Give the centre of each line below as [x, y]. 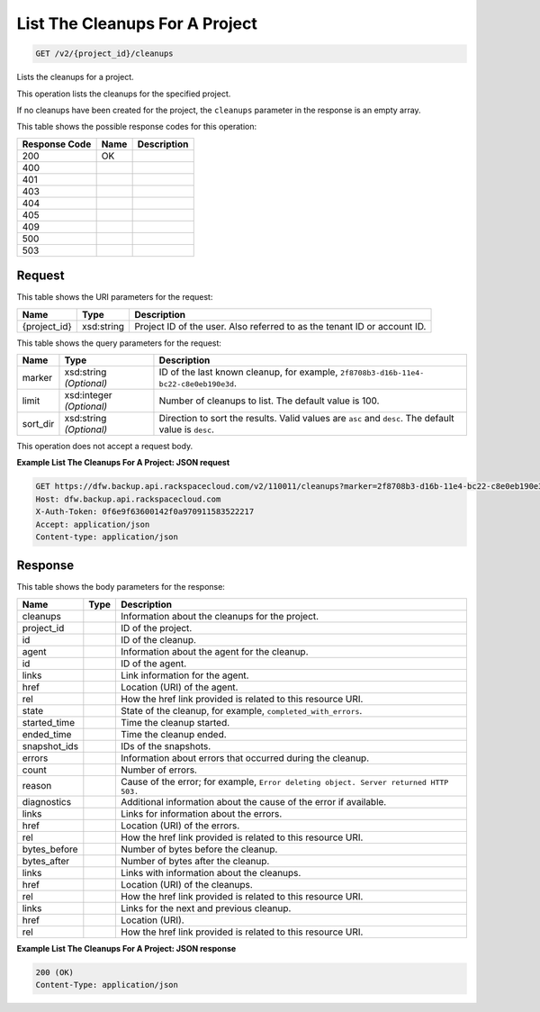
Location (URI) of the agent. [179, 687]
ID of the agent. [153, 664]
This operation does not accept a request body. [105, 446]
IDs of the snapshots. [166, 745]
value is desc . [187, 429]
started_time [49, 722]
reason [37, 786]
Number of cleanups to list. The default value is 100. [269, 401]
